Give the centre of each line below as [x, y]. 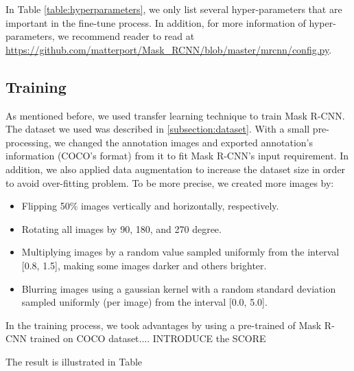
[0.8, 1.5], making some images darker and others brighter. [144, 265]
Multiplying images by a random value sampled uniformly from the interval [180, 252]
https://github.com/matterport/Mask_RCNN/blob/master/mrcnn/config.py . [169, 49]
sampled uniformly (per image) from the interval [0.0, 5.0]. [144, 302]
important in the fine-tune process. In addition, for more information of [156, 22]
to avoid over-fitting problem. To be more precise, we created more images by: [170, 182]
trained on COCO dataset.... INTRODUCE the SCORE [148, 338]
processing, [28, 142]
